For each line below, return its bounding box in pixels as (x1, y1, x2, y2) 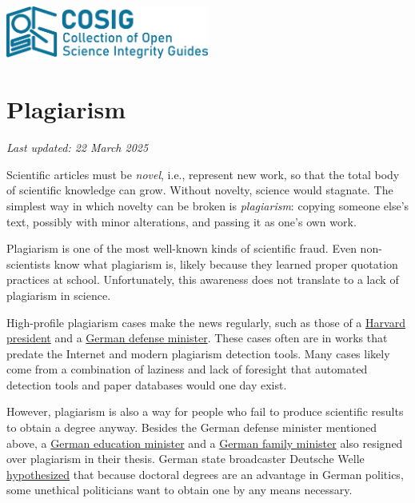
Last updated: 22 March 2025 (6, 139, 149, 156)
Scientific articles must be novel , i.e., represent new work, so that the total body (6, 166, 400, 182)
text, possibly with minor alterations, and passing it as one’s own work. (6, 213, 357, 230)
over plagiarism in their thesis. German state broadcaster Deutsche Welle (6, 450, 365, 467)
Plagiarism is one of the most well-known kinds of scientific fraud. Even (6, 240, 357, 257)
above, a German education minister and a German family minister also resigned (6, 434, 403, 451)
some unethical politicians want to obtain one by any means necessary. (6, 481, 353, 498)
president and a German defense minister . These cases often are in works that (6, 329, 388, 346)
